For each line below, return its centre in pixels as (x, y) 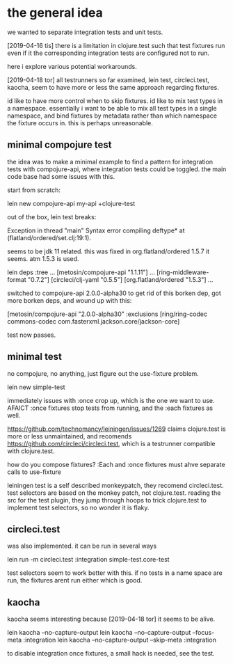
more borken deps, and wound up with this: (70, 300)
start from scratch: (34, 190)
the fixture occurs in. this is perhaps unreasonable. (80, 122)
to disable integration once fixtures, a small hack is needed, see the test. (111, 654)
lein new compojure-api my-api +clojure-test (71, 203)
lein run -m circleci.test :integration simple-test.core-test (88, 560)
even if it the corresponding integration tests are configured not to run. (109, 53)
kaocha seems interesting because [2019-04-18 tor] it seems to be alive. (111, 619)
